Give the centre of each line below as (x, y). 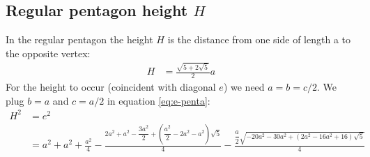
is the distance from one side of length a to (259, 39)
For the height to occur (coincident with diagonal (111, 86)
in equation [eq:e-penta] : (159, 100)
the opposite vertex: (48, 53)
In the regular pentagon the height (79, 39)
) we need (244, 86)
